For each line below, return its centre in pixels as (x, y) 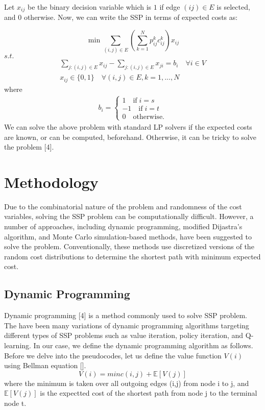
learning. (18, 345)
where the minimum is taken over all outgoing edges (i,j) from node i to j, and (127, 383)
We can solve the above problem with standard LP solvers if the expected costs (128, 126)
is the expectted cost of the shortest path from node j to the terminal (149, 393)
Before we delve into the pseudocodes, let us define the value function (113, 355)
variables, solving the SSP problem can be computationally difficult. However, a (129, 216)
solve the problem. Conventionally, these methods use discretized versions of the (129, 246)
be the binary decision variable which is (89, 7)
